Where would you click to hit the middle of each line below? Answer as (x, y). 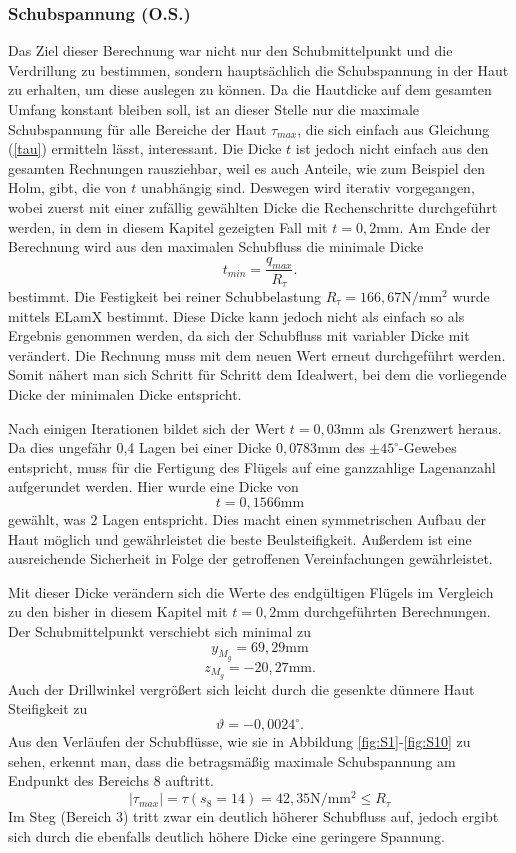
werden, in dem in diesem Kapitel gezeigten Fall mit (168, 226)
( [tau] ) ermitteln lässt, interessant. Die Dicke (145, 148)
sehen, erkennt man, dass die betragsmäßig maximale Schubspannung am (232, 760)
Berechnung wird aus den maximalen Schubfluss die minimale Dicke (216, 246)
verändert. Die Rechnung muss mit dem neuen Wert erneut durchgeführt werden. (257, 354)
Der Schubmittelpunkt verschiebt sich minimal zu (159, 630)
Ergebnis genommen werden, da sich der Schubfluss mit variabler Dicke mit (239, 335)
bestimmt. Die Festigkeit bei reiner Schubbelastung (164, 296)
